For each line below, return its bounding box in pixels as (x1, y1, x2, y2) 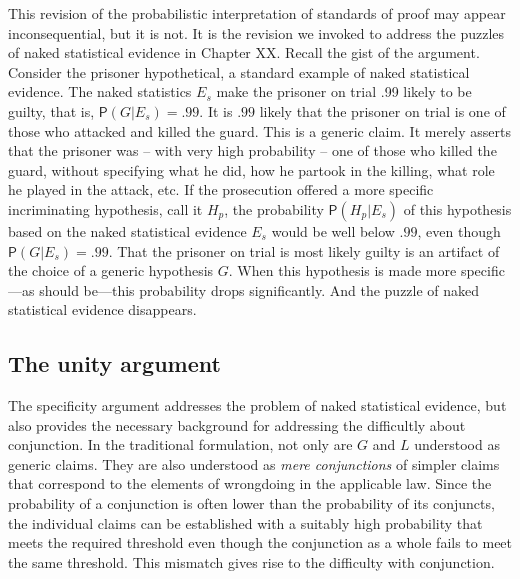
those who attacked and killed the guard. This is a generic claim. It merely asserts (8, 120, 512, 141)
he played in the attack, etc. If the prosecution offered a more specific (8, 179, 434, 200)
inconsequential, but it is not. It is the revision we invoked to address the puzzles (8, 22, 505, 43)
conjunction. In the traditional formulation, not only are (8, 434, 353, 455)
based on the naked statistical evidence (8, 220, 247, 241)
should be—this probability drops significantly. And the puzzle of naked (39, 279, 480, 300)
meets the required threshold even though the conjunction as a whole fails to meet (8, 532, 513, 553)
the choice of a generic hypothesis (8, 260, 214, 281)
